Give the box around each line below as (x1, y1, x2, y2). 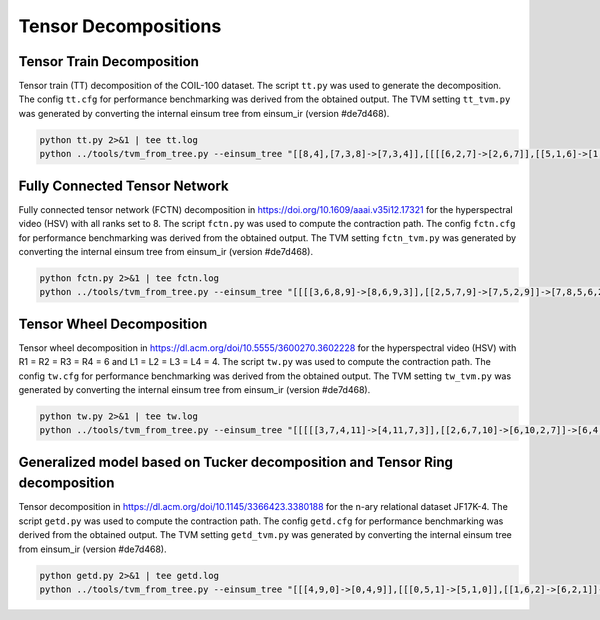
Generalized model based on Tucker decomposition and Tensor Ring (18, 453, 454, 470)
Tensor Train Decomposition (18, 53, 200, 70)
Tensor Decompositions (18, 15, 222, 37)
